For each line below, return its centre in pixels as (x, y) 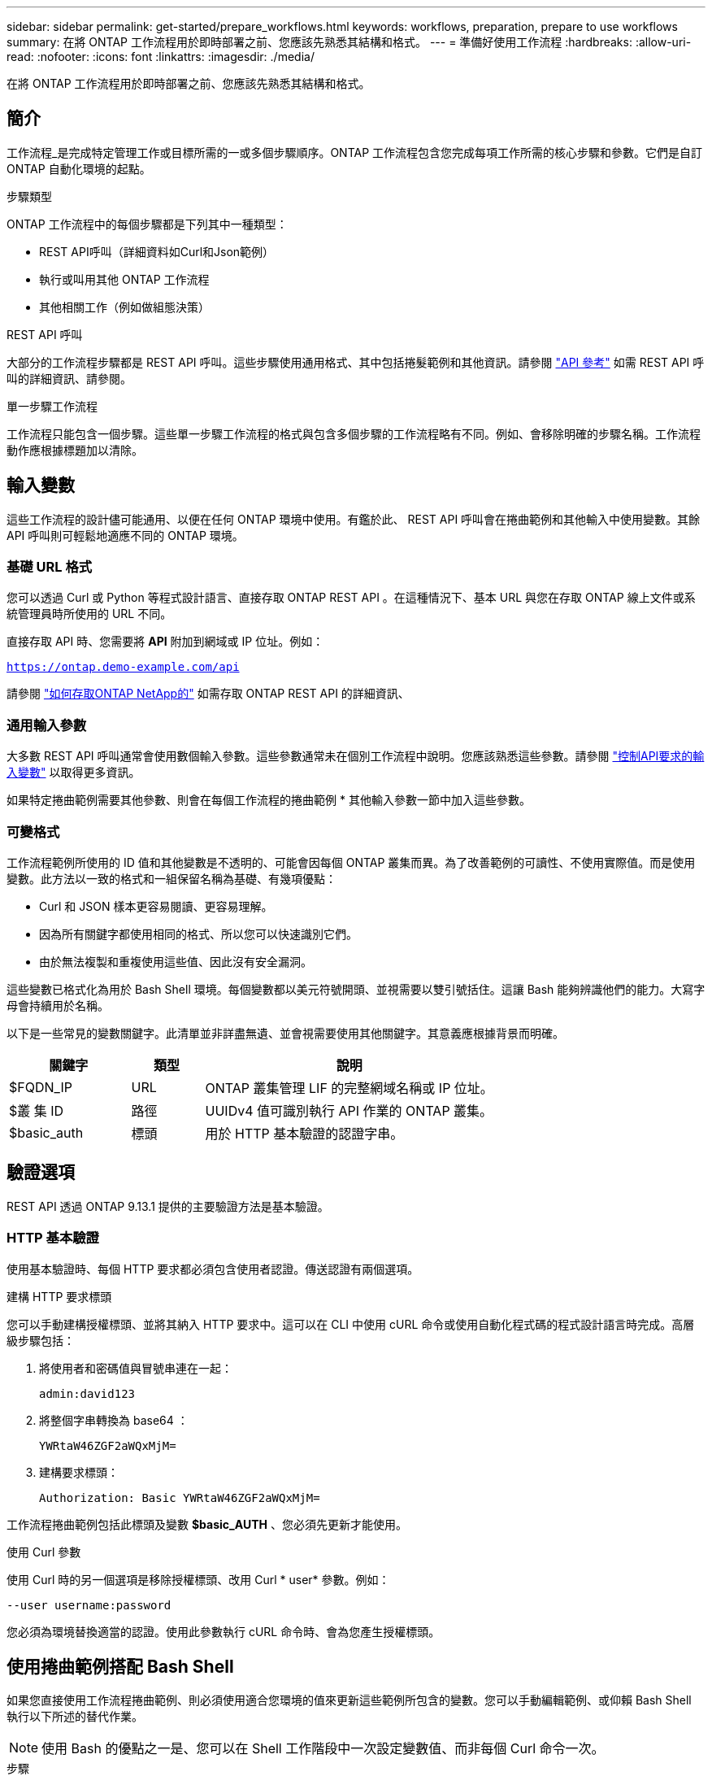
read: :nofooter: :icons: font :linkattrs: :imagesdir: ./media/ (161, 57)
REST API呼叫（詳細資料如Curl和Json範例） (157, 251)
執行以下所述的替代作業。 (75, 1717)
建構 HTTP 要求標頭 (59, 1296)
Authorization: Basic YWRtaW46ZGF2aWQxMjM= (180, 1497)
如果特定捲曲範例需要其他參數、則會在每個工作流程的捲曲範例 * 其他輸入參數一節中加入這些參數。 (269, 800)
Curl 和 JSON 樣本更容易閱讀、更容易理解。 (156, 906)
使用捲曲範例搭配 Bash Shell (120, 1666)
